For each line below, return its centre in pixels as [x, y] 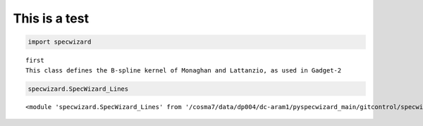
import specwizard [60, 42]
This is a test [51, 18]
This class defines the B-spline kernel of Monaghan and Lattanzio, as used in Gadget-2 [184, 70]
